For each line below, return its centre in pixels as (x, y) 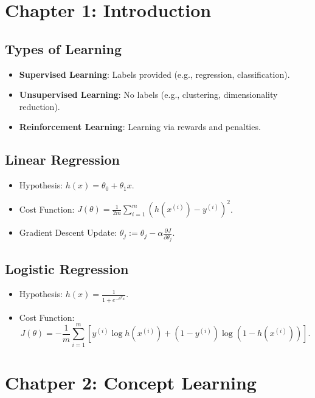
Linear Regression (62, 160)
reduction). (40, 106)
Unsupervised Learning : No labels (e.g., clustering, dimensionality (148, 94)
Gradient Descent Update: (68, 232)
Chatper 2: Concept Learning (131, 382)
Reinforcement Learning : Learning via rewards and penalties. (140, 127)
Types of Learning (64, 48)
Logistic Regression (67, 268)
